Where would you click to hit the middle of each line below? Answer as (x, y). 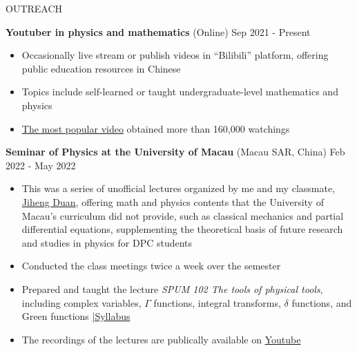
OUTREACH (34, 8)
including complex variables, (81, 302)
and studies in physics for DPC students (107, 242)
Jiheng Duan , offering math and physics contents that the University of (173, 201)
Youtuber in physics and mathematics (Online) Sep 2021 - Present (158, 31)
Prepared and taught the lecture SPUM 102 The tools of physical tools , (172, 288)
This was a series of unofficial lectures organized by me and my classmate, (178, 188)
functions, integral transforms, (217, 302)
